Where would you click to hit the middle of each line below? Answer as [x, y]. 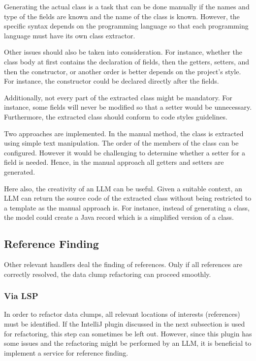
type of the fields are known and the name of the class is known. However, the [122, 16]
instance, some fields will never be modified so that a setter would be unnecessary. [128, 107]
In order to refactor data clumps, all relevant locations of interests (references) [122, 314]
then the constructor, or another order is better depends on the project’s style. [123, 71]
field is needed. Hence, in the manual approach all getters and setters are [114, 162]
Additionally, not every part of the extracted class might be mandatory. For [118, 97]
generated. [20, 171]
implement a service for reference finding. [66, 352]
